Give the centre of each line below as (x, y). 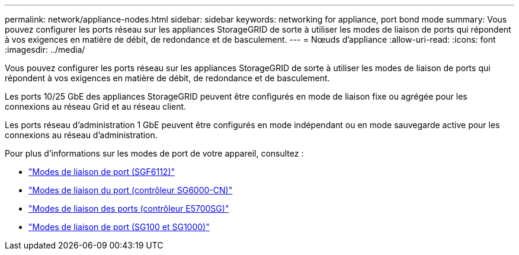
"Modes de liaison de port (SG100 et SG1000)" (119, 227)
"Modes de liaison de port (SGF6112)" (102, 172)
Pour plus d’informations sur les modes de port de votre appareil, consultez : (154, 153)
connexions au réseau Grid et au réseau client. (96, 106)
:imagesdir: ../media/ (45, 50)
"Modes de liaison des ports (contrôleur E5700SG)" (129, 208)
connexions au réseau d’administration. (81, 135)
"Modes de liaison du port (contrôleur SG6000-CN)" (131, 190)
